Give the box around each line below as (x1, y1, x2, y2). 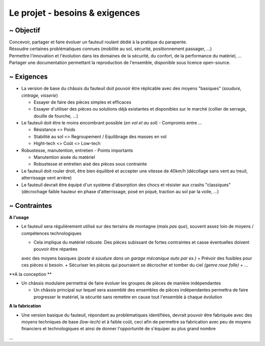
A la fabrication (9, 303, 41, 309)
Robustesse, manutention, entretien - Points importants (21, 147, 133, 153)
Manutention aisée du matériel (33, 154, 95, 160)
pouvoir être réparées (33, 246, 78, 252)
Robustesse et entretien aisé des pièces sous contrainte (33, 161, 147, 167)
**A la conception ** (9, 271, 52, 277)
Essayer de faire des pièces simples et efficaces (33, 99, 132, 105)
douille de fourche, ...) (33, 113, 79, 119)
